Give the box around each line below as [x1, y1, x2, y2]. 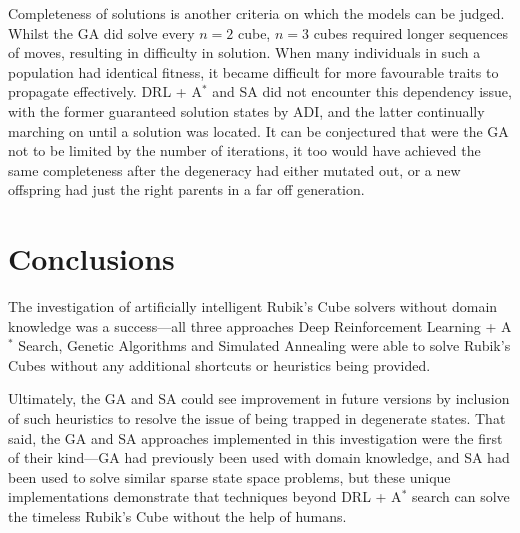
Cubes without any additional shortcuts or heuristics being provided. [8, 354, 431, 375]
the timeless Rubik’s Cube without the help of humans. [8, 506, 347, 526]
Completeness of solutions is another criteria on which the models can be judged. [8, 3, 505, 23]
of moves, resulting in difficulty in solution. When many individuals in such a [8, 42, 481, 63]
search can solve [411, 486, 510, 507]
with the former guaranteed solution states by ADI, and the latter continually [8, 100, 485, 121]
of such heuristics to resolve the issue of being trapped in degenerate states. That [8, 408, 506, 429]
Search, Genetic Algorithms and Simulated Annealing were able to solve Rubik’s [18, 335, 511, 356]
